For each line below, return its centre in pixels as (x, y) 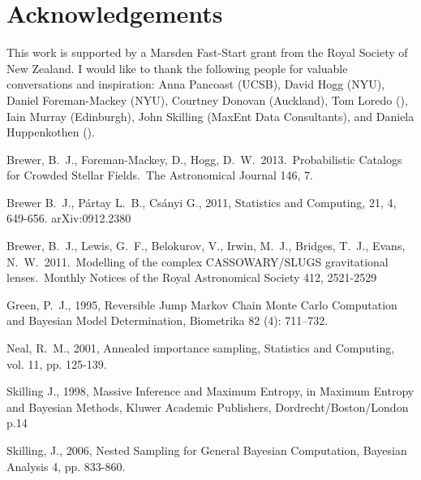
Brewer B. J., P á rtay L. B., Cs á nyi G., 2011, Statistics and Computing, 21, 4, (202, 202)
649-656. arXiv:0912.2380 (69, 218)
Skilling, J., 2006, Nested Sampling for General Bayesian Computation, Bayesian (207, 450)
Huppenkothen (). (51, 132)
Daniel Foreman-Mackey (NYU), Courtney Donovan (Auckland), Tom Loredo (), (207, 99)
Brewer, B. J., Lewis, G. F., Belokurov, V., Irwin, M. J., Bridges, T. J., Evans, (206, 246)
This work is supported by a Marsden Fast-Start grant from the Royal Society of (207, 52)
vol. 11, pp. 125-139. (57, 363)
